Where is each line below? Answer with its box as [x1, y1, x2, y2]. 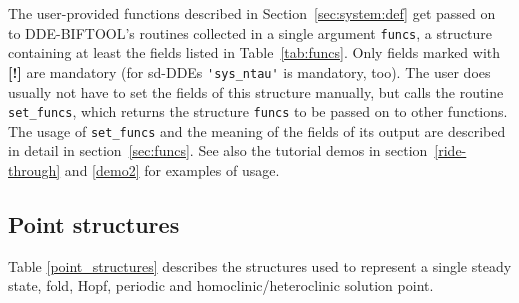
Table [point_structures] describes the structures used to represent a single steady [8, 255, 512, 276]
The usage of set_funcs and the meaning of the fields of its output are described [8, 120, 506, 141]
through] [8, 160, 61, 180]
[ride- [434, 140, 467, 161]
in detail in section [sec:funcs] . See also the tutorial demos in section [8, 140, 428, 161]
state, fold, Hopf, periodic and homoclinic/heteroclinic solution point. [8, 275, 434, 296]
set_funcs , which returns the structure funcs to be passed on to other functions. [8, 101, 508, 122]
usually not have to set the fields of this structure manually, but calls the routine [8, 81, 504, 102]
